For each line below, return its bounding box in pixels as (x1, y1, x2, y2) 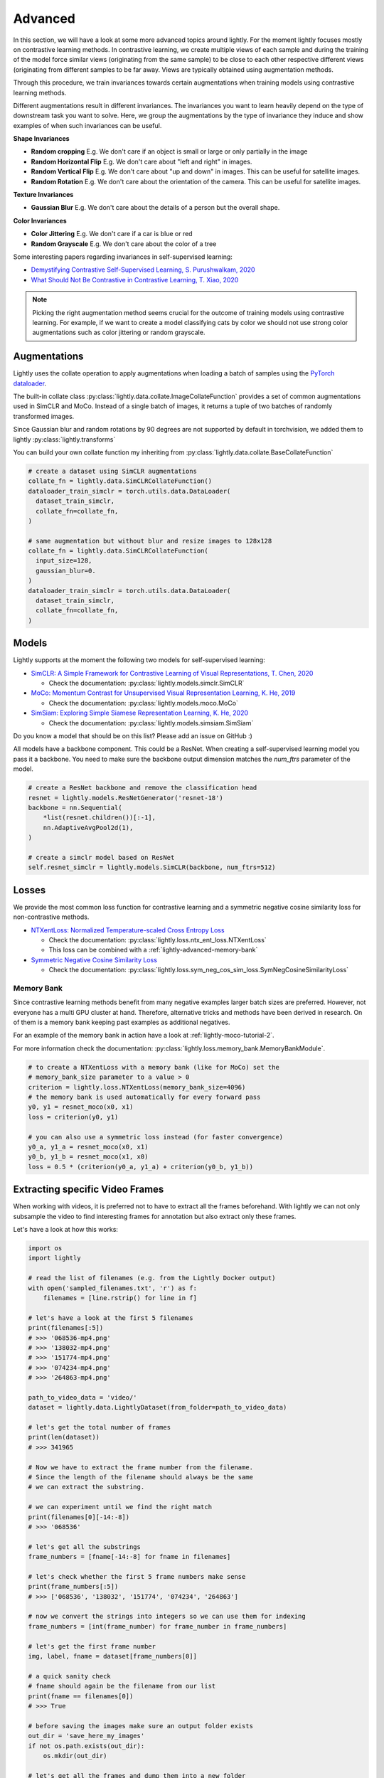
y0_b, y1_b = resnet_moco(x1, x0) (28, 1153, 149, 1161)
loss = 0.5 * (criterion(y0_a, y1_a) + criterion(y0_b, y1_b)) (28, 1163, 254, 1171)
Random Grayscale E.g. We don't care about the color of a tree (31, 239, 217, 248)
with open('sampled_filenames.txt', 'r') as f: (28, 1284, 197, 1292)
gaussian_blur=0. (36, 566, 96, 575)
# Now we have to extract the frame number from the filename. (28, 1463, 254, 1471)
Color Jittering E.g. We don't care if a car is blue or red (31, 230, 193, 238)
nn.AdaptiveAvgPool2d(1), (43, 824, 134, 831)
